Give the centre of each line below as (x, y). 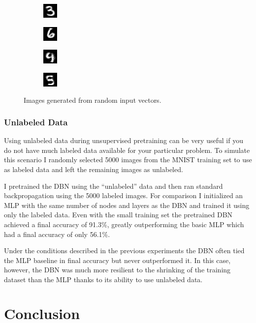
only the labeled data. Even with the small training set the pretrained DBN (118, 215)
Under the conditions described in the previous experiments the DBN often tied (124, 250)
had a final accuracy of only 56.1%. (57, 234)
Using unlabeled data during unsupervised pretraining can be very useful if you (124, 140)
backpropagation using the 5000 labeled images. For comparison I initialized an (124, 195)
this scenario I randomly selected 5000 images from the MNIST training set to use (128, 160)
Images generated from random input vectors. (93, 100)
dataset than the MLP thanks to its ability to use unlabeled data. (103, 279)
